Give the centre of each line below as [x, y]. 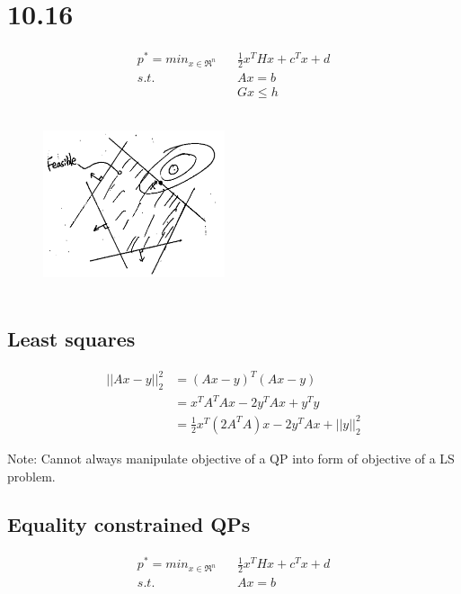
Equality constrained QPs [129, 524]
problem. [31, 476]
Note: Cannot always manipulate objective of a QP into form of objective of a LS [231, 458]
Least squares [71, 338]
